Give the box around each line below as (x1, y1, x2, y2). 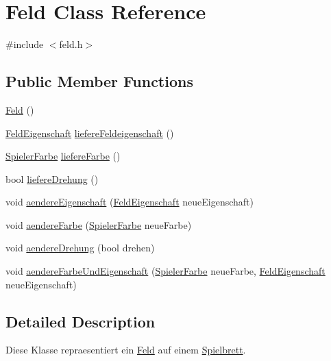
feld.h (59, 37, 83, 51)
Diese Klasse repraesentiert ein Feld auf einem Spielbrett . (5, 343, 246, 357)
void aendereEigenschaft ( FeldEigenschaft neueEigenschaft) (5, 195, 254, 209)
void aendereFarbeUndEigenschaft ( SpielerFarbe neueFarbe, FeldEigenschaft (5, 264, 326, 278)
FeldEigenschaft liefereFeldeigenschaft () (5, 125, 174, 140)
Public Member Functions (5, 71, 193, 92)
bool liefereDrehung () (5, 171, 99, 186)
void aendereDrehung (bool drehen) (5, 240, 155, 255)
